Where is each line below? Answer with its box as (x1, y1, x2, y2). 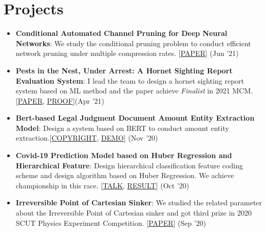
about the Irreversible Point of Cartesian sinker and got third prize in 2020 (15, 207, 252, 218)
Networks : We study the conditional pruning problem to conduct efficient (15, 37, 251, 48)
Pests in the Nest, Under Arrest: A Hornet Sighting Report (15, 65, 233, 75)
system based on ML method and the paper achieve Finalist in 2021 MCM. (15, 85, 253, 96)
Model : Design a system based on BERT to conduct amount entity (15, 122, 229, 133)
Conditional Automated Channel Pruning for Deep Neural (15, 28, 227, 38)
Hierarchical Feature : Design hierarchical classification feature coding (15, 160, 243, 170)
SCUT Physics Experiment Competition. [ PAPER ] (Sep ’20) (15, 217, 206, 228)
